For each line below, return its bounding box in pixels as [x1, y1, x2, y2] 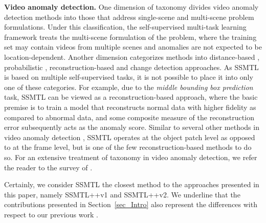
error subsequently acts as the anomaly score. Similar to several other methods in [4, 122, 259, 132]
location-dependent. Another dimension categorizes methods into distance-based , [4, 51, 260, 62]
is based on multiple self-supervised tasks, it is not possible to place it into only [4, 72, 253, 82]
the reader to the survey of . [4, 162, 93, 172]
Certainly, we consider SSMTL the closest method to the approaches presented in [4, 179, 259, 190]
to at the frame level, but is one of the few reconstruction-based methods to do [4, 142, 252, 152]
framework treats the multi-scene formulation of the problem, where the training [4, 31, 257, 42]
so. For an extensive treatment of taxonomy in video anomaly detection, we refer [4, 151, 257, 162]
